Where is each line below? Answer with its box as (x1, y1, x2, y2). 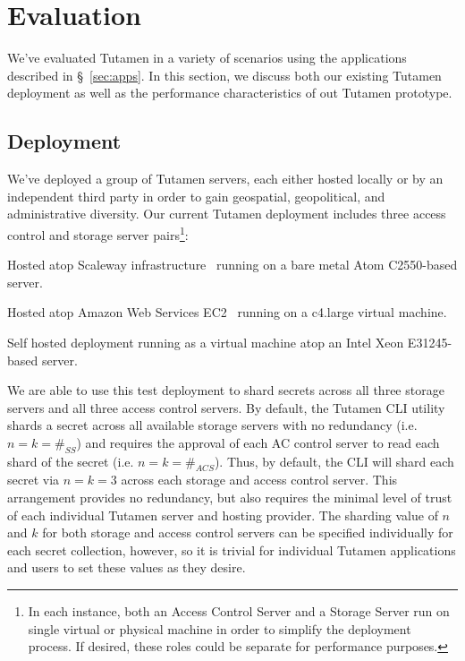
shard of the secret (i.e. (7, 451, 134, 470)
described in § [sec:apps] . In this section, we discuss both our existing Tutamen (7, 65, 442, 84)
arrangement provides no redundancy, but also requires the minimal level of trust (7, 488, 452, 507)
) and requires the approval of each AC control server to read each (76, 433, 440, 451)
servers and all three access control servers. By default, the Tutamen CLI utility (7, 398, 445, 416)
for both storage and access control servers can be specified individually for (42, 523, 453, 542)
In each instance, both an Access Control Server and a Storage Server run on (28, 602, 450, 621)
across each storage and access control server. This (121, 470, 398, 489)
